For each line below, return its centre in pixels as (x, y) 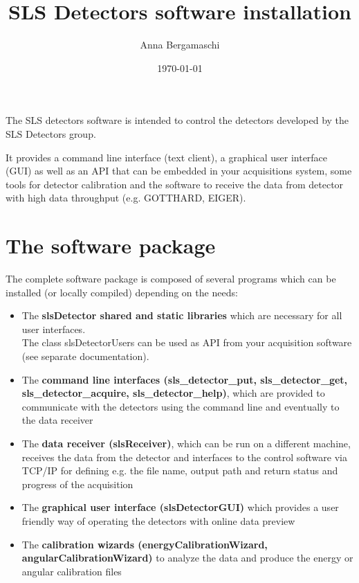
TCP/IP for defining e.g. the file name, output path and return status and (180, 470)
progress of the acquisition (77, 484)
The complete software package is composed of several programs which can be (171, 278)
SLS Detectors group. (51, 133)
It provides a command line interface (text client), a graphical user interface (167, 157)
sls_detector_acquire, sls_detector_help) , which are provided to (173, 393)
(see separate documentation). (85, 356)
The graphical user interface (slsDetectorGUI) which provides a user (180, 507)
